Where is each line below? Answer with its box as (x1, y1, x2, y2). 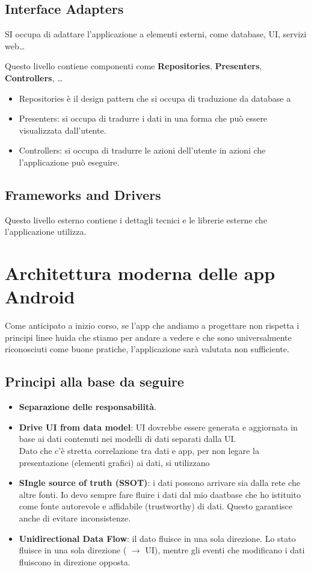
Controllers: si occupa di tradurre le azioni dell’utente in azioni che (19, 144, 266, 157)
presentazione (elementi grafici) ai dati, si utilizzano (19, 456, 210, 468)
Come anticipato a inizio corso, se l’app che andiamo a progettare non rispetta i (5, 319, 300, 332)
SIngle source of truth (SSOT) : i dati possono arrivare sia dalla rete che (19, 476, 300, 489)
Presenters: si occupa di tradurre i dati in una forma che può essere (19, 112, 268, 125)
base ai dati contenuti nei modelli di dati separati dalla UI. (19, 432, 236, 445)
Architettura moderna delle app (5, 261, 276, 285)
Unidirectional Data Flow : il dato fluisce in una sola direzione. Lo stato (19, 532, 296, 544)
